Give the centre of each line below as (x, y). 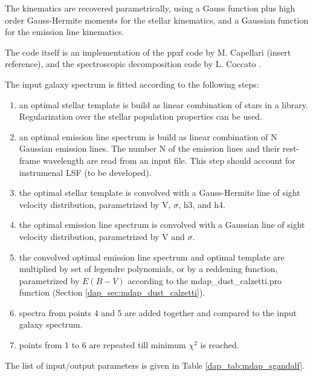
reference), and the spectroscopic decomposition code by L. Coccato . (133, 64)
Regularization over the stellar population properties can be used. (140, 116)
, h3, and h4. (202, 204)
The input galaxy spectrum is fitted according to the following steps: (132, 84)
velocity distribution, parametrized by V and (102, 236)
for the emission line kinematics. (65, 32)
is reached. (220, 345)
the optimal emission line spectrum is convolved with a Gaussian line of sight (162, 225)
